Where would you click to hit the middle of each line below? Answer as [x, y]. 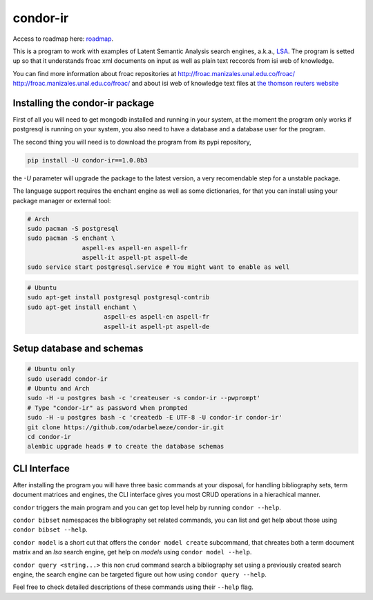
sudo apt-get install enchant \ [82, 307]
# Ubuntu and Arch [58, 388]
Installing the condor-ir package [84, 103]
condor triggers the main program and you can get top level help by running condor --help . [147, 507]
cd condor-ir [49, 437]
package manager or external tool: [62, 200]
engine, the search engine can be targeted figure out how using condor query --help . [140, 574]
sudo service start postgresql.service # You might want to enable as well [159, 267]
